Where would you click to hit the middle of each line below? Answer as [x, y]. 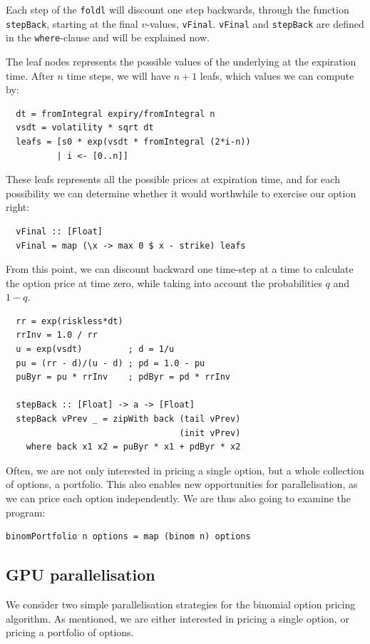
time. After [30, 75]
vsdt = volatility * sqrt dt [85, 128]
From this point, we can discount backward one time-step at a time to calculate [180, 269]
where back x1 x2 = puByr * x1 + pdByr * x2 [133, 447]
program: [26, 512]
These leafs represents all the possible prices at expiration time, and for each [173, 179]
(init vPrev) [210, 433]
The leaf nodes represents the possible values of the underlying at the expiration [181, 61]
